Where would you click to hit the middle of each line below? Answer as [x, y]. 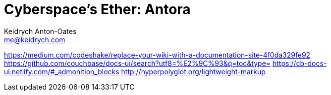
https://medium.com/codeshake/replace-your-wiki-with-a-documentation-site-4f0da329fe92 [157, 55]
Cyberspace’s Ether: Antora [97, 9]
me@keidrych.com [35, 39]
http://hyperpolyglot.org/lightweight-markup [193, 71]
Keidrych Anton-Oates [40, 31]
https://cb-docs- [300, 63]
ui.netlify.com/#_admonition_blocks [62, 71]
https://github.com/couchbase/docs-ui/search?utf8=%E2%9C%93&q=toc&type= [138, 63]
